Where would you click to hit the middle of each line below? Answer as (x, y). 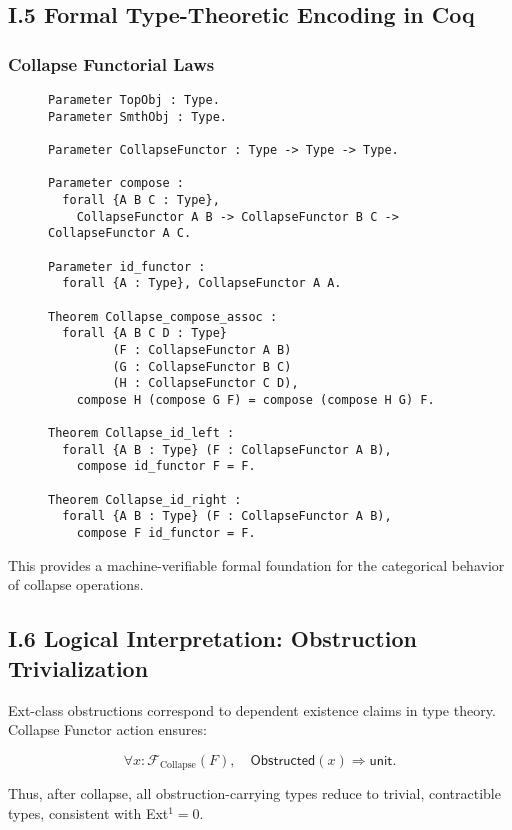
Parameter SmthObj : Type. (137, 116)
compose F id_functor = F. (166, 533)
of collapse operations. (76, 584)
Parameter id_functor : (127, 266)
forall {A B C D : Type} (144, 333)
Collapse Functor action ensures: (107, 729)
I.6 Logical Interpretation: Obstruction (212, 638)
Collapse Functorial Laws (111, 63)
